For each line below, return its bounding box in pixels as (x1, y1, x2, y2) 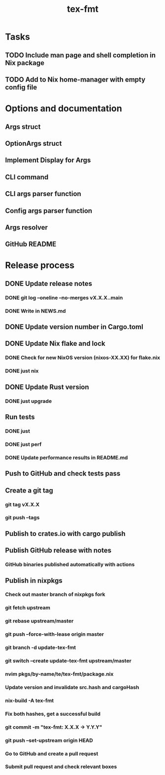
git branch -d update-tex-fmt (5, 644, 76, 651)
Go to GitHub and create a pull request (5, 750, 99, 757)
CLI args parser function (5, 190, 81, 198)
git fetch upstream (5, 604, 51, 611)
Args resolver (5, 223, 48, 232)
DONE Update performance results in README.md (5, 454, 128, 461)
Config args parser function (5, 206, 93, 215)
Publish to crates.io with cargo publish (5, 530, 126, 538)
